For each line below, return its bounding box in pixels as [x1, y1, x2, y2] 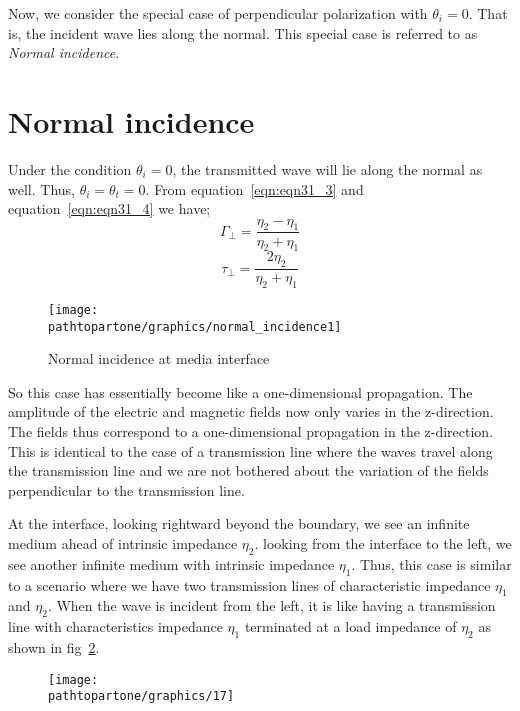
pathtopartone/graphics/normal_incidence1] [48, 319, 342, 334]
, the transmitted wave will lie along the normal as [172, 158, 483, 179]
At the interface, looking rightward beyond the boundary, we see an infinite [8, 513, 470, 534]
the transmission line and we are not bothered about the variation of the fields [8, 460, 489, 481]
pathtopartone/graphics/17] [48, 689, 235, 704]
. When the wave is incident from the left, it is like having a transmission [47, 595, 496, 616]
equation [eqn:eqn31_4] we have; [8, 198, 211, 219]
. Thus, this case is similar [351, 553, 512, 574]
